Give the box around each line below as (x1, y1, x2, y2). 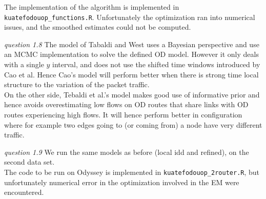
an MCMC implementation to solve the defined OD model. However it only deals (4, 49, 259, 59)
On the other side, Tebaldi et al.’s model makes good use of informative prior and (4, 89, 260, 99)
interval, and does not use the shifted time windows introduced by (52, 59, 260, 70)
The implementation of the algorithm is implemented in (4, 2, 179, 12)
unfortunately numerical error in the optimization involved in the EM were (4, 176, 239, 187)
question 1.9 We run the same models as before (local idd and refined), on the (4, 146, 249, 157)
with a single (4, 59, 44, 70)
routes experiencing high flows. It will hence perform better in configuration (4, 109, 242, 120)
